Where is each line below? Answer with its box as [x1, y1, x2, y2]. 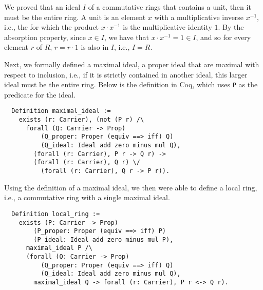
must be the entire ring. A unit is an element [4, 11, 146, 22]
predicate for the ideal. [4, 89, 76, 100]
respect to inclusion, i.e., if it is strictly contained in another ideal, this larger [4, 69, 248, 80]
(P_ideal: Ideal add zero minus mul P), [33, 236, 174, 243]
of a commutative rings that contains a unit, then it [88, 2, 251, 12]
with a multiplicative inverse [154, 11, 244, 22]
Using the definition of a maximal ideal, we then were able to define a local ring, [4, 182, 257, 192]
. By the [218, 22, 244, 32]
